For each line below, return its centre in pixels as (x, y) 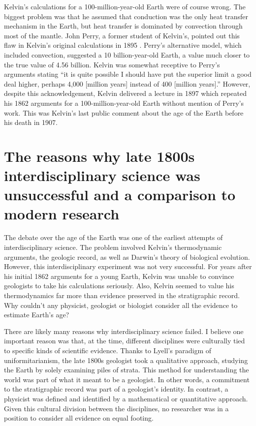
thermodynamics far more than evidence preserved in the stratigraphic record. (122, 295)
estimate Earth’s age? (37, 315)
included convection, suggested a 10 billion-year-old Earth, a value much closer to (127, 54)
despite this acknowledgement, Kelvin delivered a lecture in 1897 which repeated (125, 93)
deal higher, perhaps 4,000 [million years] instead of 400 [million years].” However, (127, 83)
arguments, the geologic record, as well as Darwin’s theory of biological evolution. (127, 257)
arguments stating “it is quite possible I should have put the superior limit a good (128, 74)
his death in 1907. (31, 122)
